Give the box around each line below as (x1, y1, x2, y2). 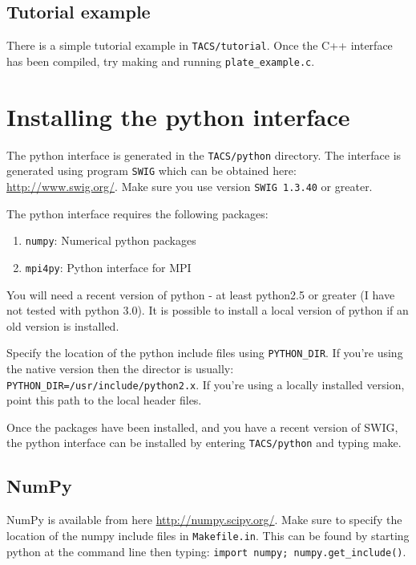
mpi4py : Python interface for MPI (25, 258, 192, 275)
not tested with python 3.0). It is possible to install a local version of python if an (6, 302, 409, 319)
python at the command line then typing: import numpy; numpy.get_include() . (6, 543, 406, 559)
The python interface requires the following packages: (6, 205, 269, 222)
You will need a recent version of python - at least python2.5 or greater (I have (6, 286, 395, 303)
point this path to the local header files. (6, 392, 202, 409)
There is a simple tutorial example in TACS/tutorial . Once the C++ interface (6, 37, 393, 54)
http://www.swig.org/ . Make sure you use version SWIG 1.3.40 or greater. (6, 177, 373, 194)
